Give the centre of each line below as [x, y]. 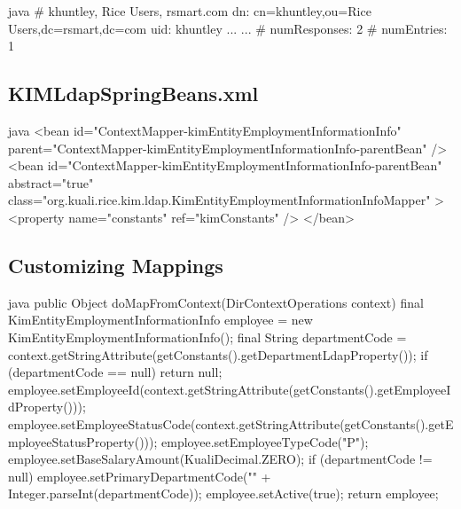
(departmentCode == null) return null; [115, 372]
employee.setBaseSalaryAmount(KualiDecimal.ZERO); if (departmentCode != [220, 459]
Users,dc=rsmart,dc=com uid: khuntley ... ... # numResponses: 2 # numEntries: [228, 28]
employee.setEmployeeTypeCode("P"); [265, 441]
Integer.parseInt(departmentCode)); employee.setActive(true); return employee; [223, 493]
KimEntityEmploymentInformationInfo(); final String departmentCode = [207, 337]
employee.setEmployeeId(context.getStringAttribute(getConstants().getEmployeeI [230, 389]
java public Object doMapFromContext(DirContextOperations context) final [216, 302]
